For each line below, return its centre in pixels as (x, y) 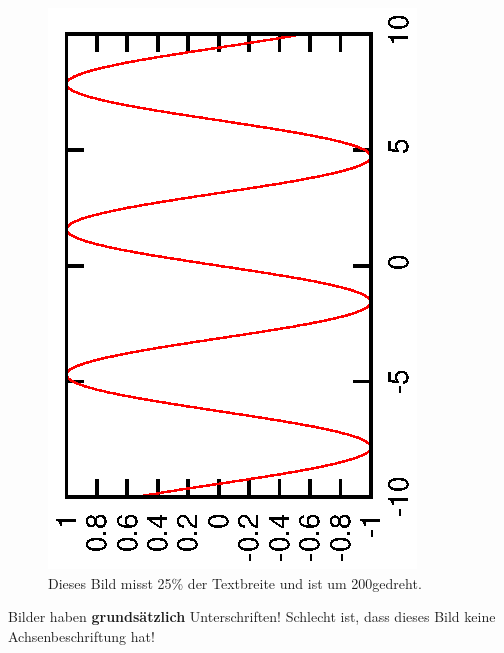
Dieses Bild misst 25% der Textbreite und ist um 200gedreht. (235, 582)
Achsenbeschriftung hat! (81, 635)
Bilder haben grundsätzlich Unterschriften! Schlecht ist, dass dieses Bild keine (252, 616)
